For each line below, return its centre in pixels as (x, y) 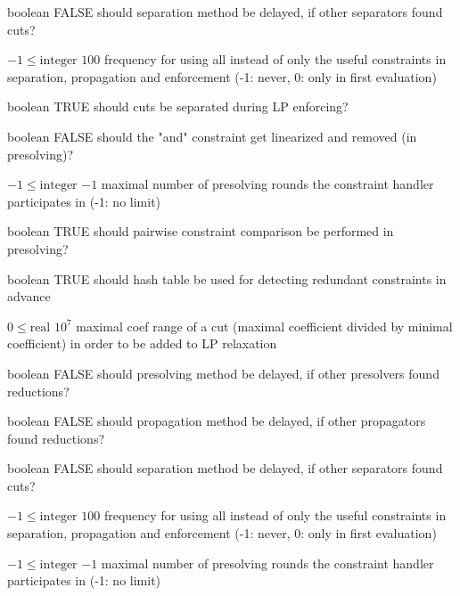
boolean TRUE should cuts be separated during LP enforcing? (178, 106)
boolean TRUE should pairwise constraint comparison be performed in (201, 231)
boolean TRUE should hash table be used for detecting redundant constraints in (227, 278)
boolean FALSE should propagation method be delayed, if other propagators (217, 421)
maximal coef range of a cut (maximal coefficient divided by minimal (264, 326)
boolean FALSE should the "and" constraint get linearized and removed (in (212, 136)
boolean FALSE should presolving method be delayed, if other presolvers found (223, 373)
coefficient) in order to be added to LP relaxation (142, 343)
